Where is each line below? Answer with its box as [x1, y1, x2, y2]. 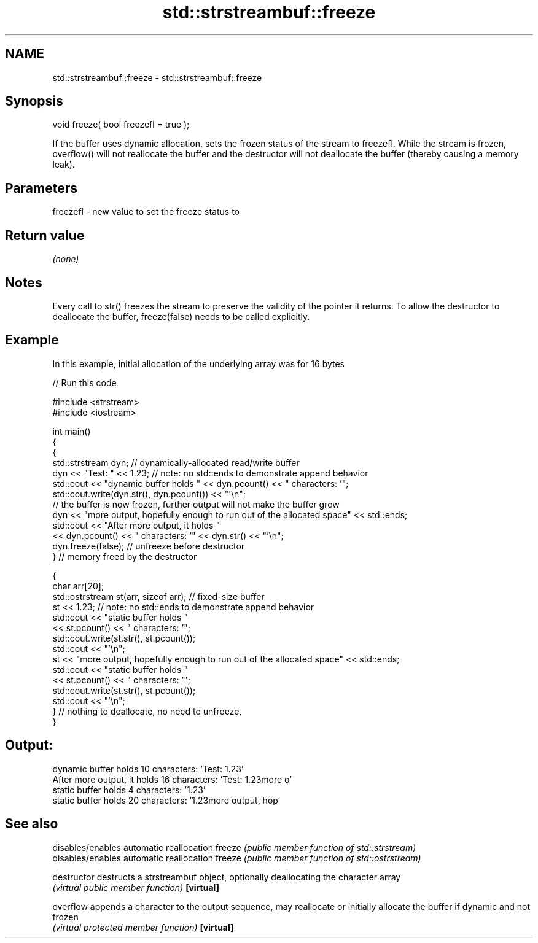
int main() [52, 425, 91, 437]
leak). [52, 159, 75, 170]
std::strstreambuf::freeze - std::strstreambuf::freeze [52, 72, 262, 83]
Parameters [5, 180, 77, 196]
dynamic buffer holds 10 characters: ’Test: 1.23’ [52, 763, 244, 774]
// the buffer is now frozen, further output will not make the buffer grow [52, 499, 340, 510]
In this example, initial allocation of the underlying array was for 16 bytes [52, 358, 345, 369]
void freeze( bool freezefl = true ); [52, 119, 190, 130]
